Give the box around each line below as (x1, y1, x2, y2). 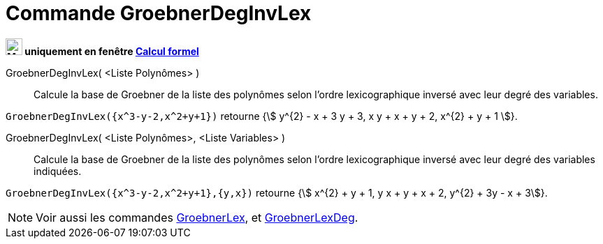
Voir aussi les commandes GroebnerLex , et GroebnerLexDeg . (36, 210, 358, 224)
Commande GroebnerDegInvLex (6, 1, 312, 25)
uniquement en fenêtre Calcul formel (24, 45, 199, 57)
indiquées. (34, 165, 82, 177)
